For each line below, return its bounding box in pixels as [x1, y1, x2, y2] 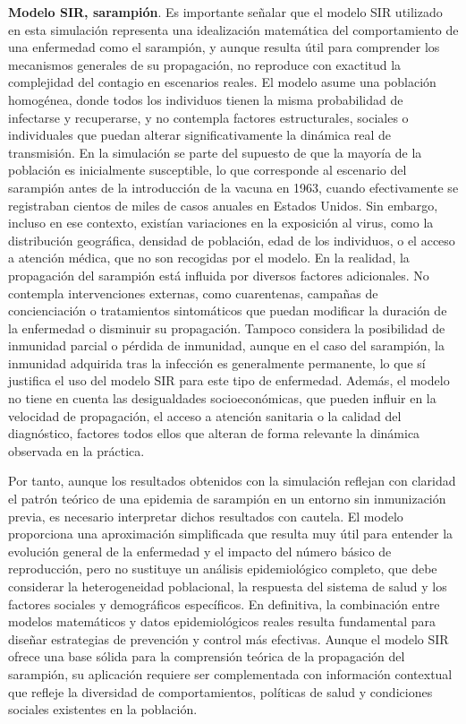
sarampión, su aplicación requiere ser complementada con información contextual [8, 664, 453, 683]
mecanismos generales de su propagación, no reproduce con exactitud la [8, 55, 402, 73]
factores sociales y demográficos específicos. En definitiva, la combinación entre [8, 594, 440, 613]
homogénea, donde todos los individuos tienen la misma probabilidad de [8, 90, 403, 108]
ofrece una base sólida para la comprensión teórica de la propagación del [8, 647, 405, 666]
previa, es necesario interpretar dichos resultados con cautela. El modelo [8, 506, 403, 525]
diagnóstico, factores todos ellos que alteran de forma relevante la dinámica [8, 424, 420, 443]
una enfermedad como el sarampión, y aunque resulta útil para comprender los [8, 38, 440, 56]
